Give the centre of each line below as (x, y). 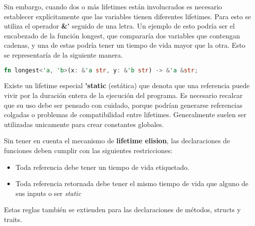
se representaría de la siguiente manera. (64, 54)
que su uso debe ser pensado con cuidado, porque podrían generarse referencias (123, 105)
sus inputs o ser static (48, 193)
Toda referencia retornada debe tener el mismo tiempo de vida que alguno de (132, 183)
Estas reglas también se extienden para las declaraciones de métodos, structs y (122, 210)
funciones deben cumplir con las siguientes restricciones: (88, 150)
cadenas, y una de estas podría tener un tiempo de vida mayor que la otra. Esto (125, 45)
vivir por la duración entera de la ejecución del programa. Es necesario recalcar (123, 95)
